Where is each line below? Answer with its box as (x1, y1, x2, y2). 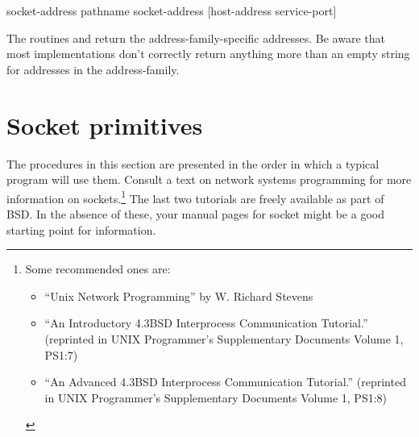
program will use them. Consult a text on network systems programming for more (6, 171, 412, 188)
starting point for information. (6, 221, 156, 238)
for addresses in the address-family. (6, 60, 180, 77)
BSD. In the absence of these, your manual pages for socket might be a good (6, 205, 384, 222)
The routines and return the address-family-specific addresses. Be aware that (6, 29, 385, 46)
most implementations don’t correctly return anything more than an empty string (6, 45, 410, 62)
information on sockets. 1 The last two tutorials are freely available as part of (6, 187, 384, 206)
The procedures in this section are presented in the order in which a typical (6, 155, 380, 172)
